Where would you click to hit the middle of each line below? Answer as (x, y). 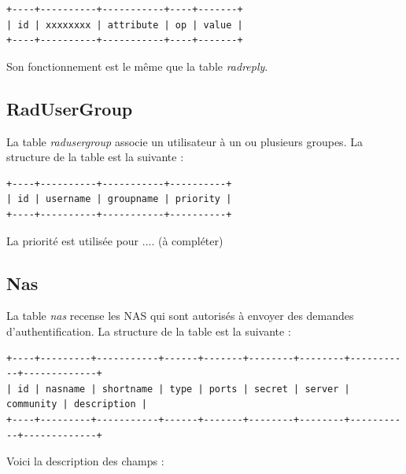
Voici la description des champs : (85, 461)
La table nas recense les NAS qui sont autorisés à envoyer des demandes (180, 316)
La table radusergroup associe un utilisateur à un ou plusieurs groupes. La (185, 141)
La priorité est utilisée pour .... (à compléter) (115, 240)
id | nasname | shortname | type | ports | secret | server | (184, 389)
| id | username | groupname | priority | (119, 199)
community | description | (77, 404)
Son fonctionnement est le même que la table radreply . (137, 66)
